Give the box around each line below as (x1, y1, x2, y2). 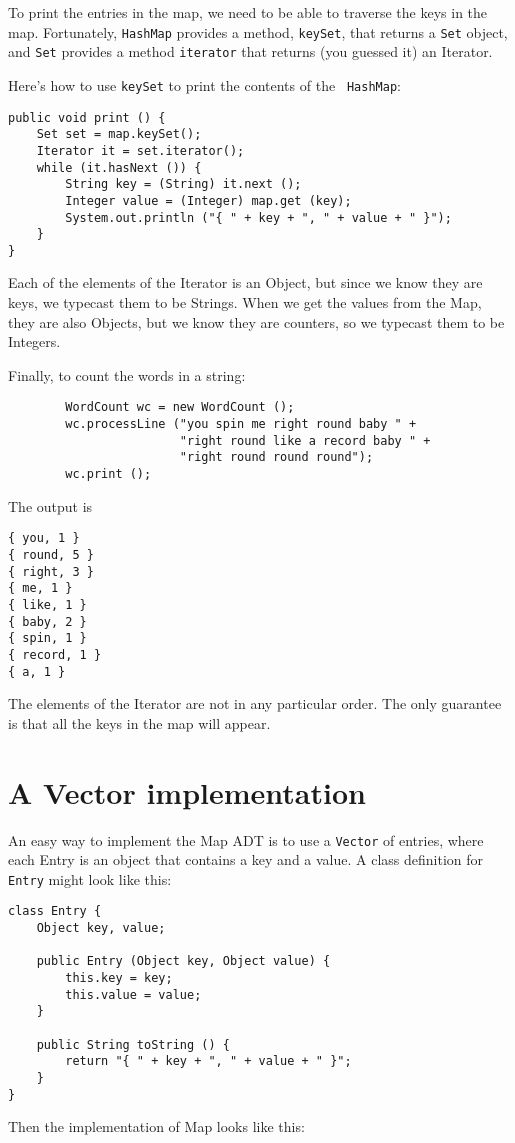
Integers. (8, 331, 61, 352)
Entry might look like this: (8, 868, 172, 889)
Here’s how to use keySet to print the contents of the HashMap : (8, 74, 401, 95)
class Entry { (8, 904, 102, 919)
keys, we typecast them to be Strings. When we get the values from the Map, (8, 292, 482, 313)
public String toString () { (36, 1037, 230, 1052)
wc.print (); (65, 467, 152, 482)
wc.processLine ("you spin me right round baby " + (65, 417, 417, 432)
